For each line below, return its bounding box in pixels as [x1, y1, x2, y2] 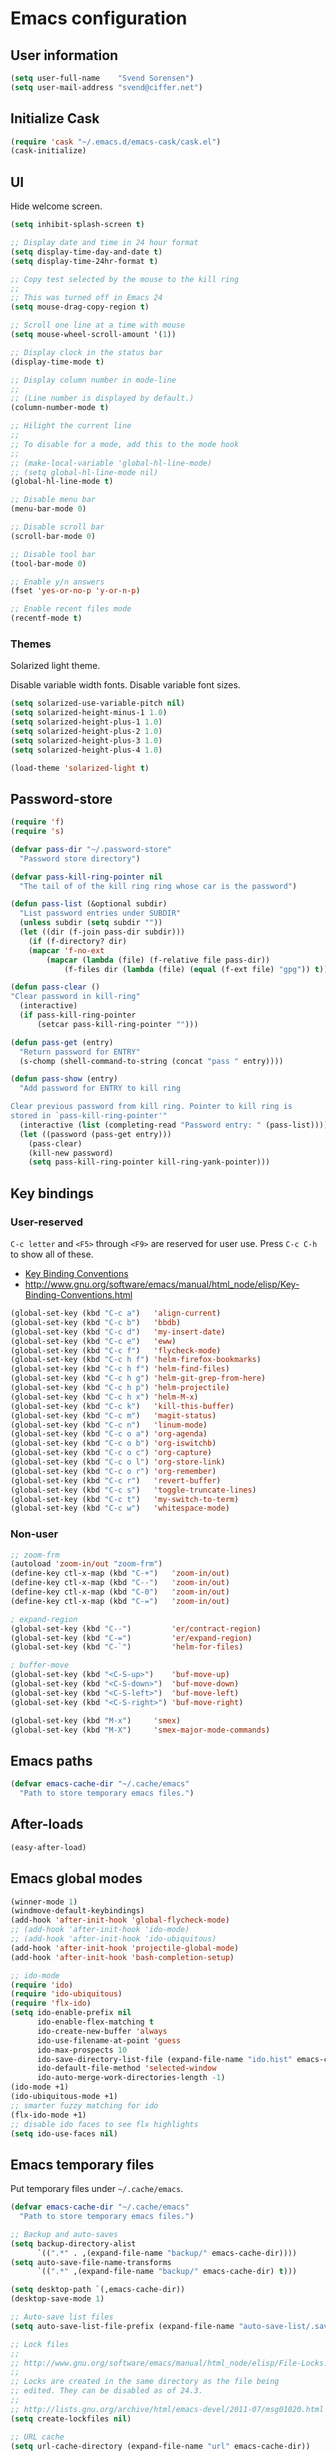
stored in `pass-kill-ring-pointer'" [10, 1111, 168, 1121]
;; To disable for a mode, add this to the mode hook [10, 439, 240, 449]
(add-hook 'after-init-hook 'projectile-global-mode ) [10, 1943, 240, 1953]
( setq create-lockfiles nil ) [10, 2413, 132, 2424]
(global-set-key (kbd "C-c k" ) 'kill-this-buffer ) [10, 1401, 235, 1411]
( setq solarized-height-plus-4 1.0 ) [10, 745, 163, 755]
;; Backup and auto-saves [10, 2229, 118, 2239]
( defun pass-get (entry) [10, 1037, 114, 1047]
